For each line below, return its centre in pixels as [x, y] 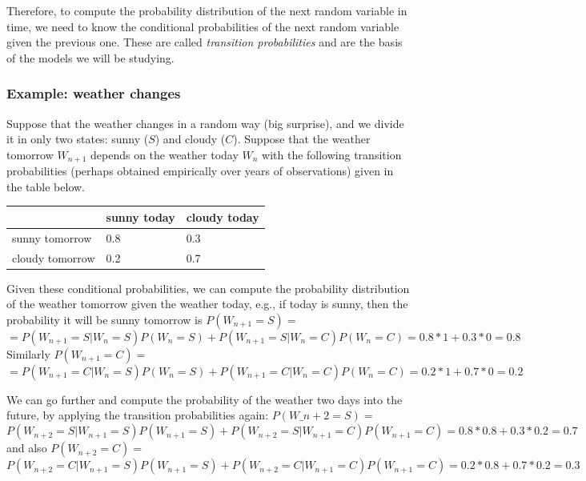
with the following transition [332, 154]
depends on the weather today [164, 154]
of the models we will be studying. [90, 57]
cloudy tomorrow [54, 257]
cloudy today [223, 216]
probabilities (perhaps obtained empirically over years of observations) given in [200, 171]
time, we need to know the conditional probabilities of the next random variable [203, 26]
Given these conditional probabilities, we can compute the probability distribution [208, 288]
